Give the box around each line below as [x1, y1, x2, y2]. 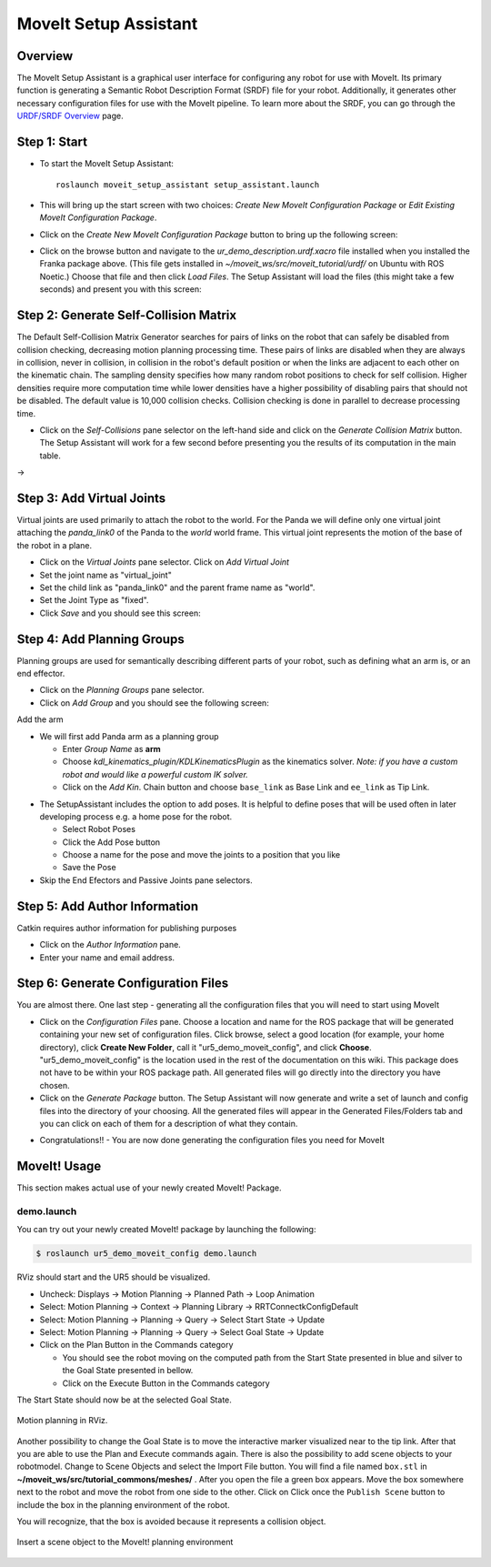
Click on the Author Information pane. [39, 939, 181, 950]
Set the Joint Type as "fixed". [39, 595, 149, 606]
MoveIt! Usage [16, 1159, 102, 1174]
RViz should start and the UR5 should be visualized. [16, 1271, 211, 1282]
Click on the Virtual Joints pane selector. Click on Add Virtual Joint [39, 557, 290, 568]
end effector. [16, 668, 65, 679]
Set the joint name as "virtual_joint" [39, 569, 172, 580]
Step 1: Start [16, 135, 88, 150]
